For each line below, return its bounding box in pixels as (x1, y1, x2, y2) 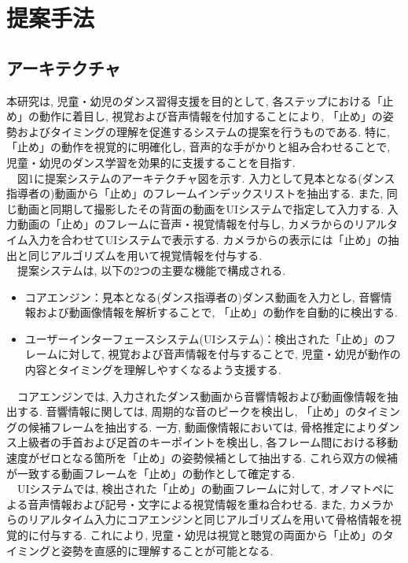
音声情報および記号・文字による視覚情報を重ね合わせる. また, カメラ (28, 495, 383, 512)
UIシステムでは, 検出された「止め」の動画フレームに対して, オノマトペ (17, 480, 384, 497)
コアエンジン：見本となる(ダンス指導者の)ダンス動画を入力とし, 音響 (24, 288, 381, 305)
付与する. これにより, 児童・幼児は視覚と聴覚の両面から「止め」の (39, 527, 383, 543)
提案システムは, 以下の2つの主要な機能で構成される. (17, 262, 286, 279)
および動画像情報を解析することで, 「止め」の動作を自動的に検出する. (35, 304, 398, 320)
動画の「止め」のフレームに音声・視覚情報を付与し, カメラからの (17, 216, 355, 232)
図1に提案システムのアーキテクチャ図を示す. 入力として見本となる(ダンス (17, 169, 395, 186)
